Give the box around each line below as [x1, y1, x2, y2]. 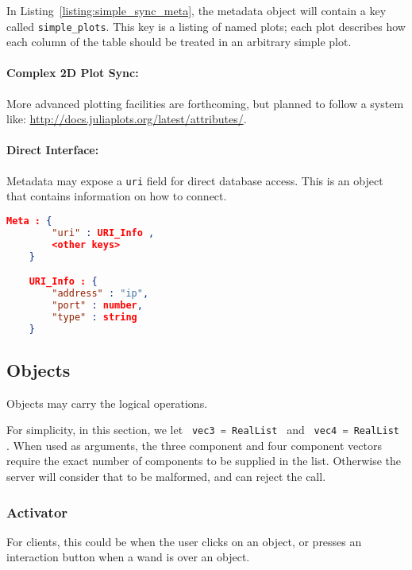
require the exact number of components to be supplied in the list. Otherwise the [6, 452, 402, 469]
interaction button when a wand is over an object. [6, 549, 250, 565]
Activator [6, 502, 68, 522]
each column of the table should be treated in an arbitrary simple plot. [6, 33, 352, 50]
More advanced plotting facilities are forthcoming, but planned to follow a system [6, 95, 404, 111]
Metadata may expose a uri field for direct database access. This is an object [6, 172, 383, 188]
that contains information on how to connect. [6, 188, 227, 204]
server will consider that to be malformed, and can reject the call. [6, 468, 326, 485]
